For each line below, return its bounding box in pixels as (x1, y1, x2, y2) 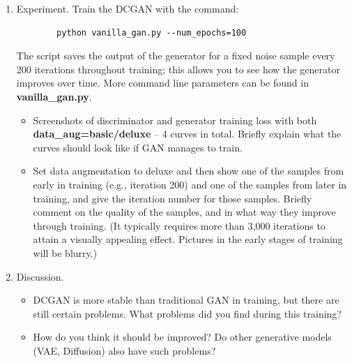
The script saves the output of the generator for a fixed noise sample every (16, 48, 335, 63)
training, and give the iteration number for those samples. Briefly (33, 191, 312, 205)
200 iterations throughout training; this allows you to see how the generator (16, 61, 340, 76)
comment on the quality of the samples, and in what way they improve (33, 205, 336, 219)
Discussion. (16, 269, 64, 283)
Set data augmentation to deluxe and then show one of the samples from (33, 163, 344, 178)
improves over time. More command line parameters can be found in (16, 75, 309, 90)
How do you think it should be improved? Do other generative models (33, 329, 332, 344)
